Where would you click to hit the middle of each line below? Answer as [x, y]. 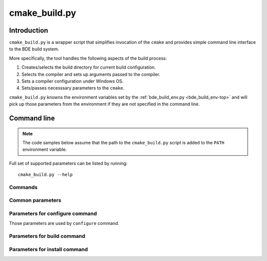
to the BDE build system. [34, 49]
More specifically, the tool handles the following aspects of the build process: [88, 58]
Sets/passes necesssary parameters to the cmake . [73, 88]
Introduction [29, 30]
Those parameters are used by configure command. [64, 223]
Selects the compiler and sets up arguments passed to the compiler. [91, 74]
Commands [23, 187]
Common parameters [35, 200]
